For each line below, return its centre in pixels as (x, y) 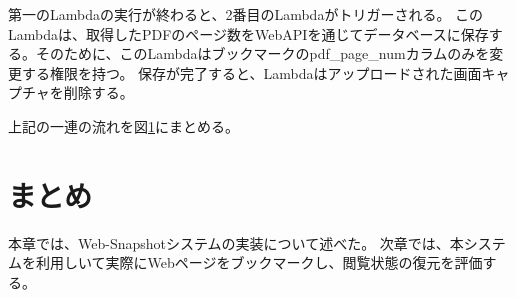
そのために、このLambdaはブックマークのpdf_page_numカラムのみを (262, 53)
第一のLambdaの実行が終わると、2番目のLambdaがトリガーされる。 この (246, 14)
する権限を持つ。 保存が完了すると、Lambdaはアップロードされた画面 (251, 72)
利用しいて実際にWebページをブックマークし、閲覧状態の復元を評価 (259, 262)
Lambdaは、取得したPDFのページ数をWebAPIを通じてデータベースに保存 (248, 33)
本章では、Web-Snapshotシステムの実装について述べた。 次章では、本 (236, 242)
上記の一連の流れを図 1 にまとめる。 (123, 125)
